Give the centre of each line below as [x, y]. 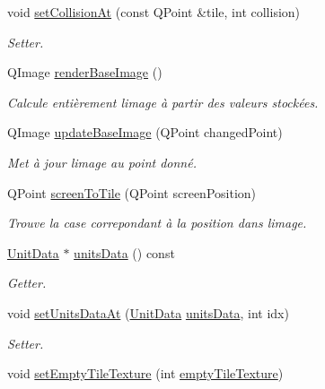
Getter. [27, 283]
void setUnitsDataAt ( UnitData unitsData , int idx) [148, 312]
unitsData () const [124, 252]
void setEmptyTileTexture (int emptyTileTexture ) [145, 373]
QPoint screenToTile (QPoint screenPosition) [132, 192]
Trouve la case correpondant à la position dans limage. [157, 223]
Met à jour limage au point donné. [102, 162]
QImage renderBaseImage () [85, 72]
